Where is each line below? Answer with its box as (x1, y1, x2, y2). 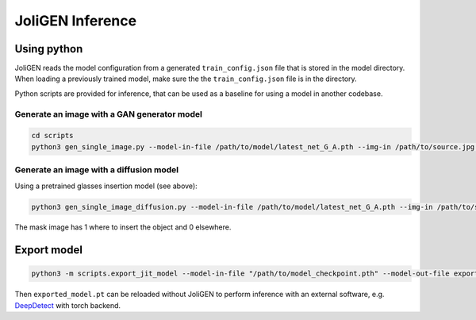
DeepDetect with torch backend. (14, 300, 121, 310)
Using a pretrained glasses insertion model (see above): (14, 181, 198, 191)
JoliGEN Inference (14, 12, 137, 29)
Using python (14, 42, 83, 56)
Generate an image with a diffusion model (14, 164, 178, 175)
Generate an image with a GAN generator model (14, 108, 202, 119)
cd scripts (31, 131, 74, 141)
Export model (14, 243, 83, 257)
